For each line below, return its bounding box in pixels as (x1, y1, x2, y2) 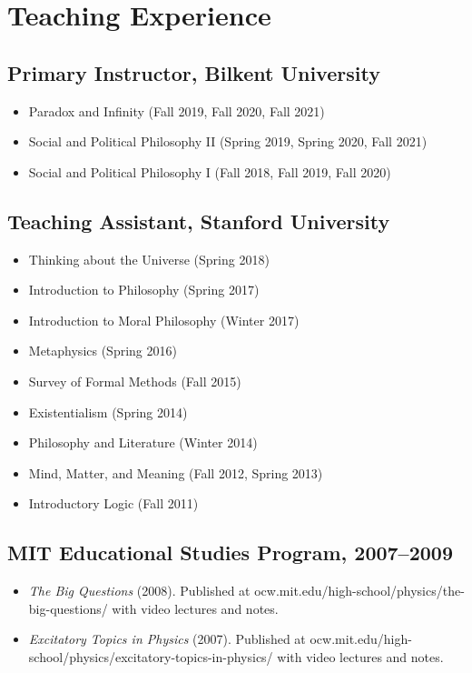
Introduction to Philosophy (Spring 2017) (28, 280, 260, 299)
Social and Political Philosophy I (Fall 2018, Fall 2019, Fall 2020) (28, 162, 391, 181)
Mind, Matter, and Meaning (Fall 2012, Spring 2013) (28, 463, 323, 482)
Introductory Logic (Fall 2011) (28, 494, 199, 513)
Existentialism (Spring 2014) (28, 402, 188, 421)
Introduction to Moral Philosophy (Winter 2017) (28, 310, 300, 329)
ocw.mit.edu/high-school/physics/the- (254, 581, 465, 600)
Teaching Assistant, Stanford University (7, 206, 390, 235)
